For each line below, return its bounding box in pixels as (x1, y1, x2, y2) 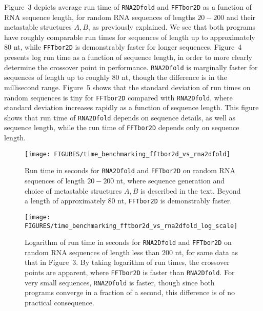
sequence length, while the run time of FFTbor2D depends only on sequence (4, 122, 239, 133)
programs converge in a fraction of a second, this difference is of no (25, 287, 235, 298)
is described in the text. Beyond (140, 185, 241, 196)
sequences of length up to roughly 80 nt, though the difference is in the (4, 72, 227, 82)
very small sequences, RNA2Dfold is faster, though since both (25, 277, 215, 287)
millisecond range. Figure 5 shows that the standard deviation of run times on (4, 81, 251, 92)
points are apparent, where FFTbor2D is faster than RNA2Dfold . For (25, 267, 235, 277)
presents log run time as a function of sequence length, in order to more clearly (4, 52, 252, 63)
